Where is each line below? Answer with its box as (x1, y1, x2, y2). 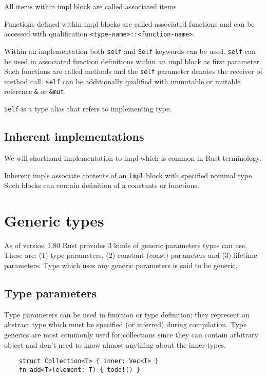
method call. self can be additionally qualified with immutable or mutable (4, 76, 241, 86)
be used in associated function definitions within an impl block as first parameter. (4, 55, 261, 66)
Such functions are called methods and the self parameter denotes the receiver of (4, 66, 262, 77)
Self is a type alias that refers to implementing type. (4, 103, 172, 114)
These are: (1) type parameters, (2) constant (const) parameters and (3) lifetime (4, 250, 257, 260)
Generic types (4, 210, 104, 231)
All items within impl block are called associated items (4, 1, 177, 11)
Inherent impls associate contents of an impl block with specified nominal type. (4, 169, 254, 180)
